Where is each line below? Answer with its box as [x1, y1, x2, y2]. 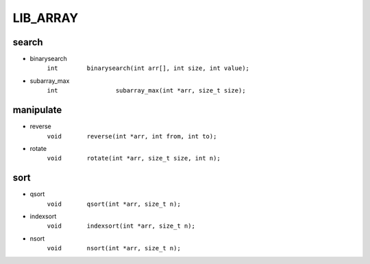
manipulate [12, 104, 62, 116]
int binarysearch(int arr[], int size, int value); [47, 64, 250, 72]
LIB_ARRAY [12, 10, 79, 25]
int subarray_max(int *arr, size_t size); [47, 86, 246, 95]
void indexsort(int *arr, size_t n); [47, 222, 195, 230]
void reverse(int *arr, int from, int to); [47, 132, 217, 140]
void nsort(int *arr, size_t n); [47, 244, 181, 252]
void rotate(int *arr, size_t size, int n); [47, 154, 221, 163]
